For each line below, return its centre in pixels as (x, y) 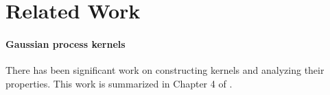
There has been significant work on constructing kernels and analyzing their (165, 70)
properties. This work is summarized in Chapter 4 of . (119, 83)
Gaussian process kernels (66, 43)
